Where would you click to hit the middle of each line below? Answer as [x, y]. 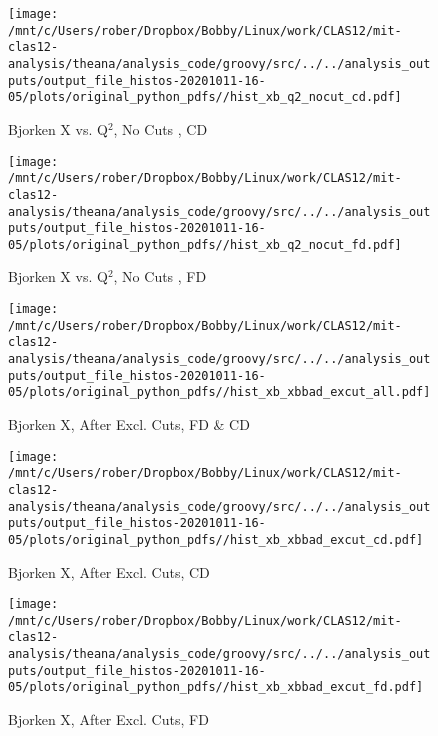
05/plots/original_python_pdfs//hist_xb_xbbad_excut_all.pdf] [219, 392]
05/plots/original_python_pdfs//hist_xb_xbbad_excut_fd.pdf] [216, 687]
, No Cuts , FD [160, 276]
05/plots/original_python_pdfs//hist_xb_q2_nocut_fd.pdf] [205, 244]
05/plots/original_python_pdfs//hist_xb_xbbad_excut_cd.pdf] [216, 539]
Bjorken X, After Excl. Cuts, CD [109, 571]
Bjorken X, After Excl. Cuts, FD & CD [129, 424]
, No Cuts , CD [160, 128]
